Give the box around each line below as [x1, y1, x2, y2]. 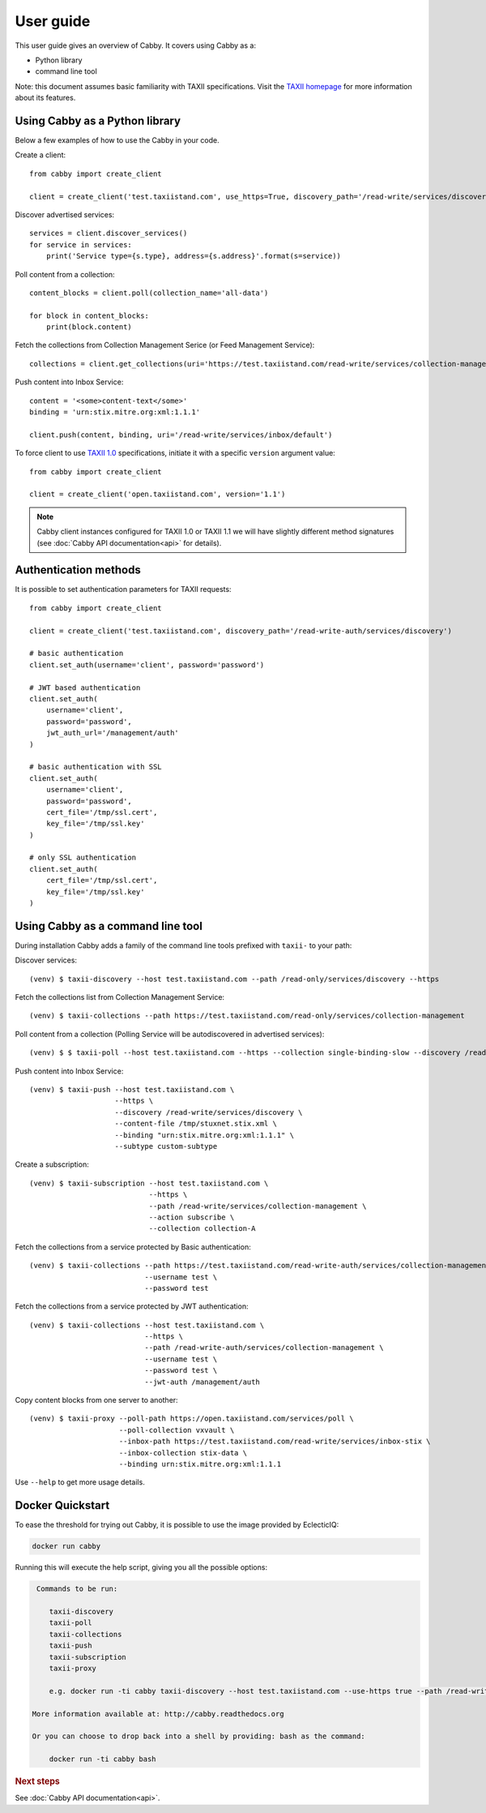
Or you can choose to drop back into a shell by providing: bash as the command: [32, 1732, 366, 1741]
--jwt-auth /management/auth [144, 1377, 261, 1387]
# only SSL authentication [29, 853, 137, 863]
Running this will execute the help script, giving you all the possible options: [15, 1562, 267, 1572]
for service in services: [29, 240, 133, 249]
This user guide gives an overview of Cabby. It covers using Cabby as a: [15, 41, 257, 50]
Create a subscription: [15, 1159, 89, 1169]
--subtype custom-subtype [114, 1142, 218, 1151]
